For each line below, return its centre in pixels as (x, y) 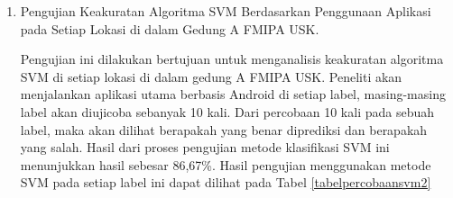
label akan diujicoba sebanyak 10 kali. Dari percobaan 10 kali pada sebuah (227, 111)
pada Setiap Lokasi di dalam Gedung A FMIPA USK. (170, 28)
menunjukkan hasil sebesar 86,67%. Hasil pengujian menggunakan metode (226, 164)
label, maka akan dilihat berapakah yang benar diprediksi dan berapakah (224, 129)
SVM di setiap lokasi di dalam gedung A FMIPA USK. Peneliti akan (211, 76)
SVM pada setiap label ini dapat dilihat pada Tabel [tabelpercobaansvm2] (226, 182)
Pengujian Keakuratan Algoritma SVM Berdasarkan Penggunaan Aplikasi (226, 11)
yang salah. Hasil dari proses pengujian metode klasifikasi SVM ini (205, 147)
